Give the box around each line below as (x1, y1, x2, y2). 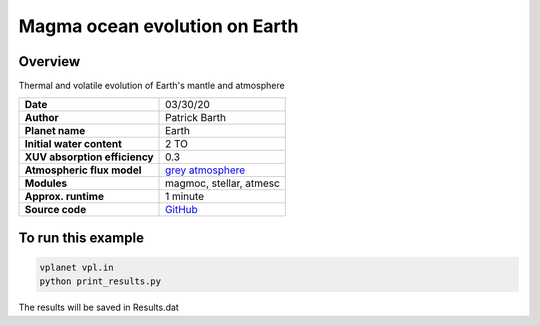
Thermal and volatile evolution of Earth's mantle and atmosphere (18, 80, 285, 92)
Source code (24, 203, 87, 217)
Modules (24, 176, 68, 190)
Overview (18, 53, 81, 70)
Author (24, 111, 59, 125)
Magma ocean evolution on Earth (18, 15, 299, 37)
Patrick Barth (165, 111, 227, 125)
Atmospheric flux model (24, 163, 142, 177)
